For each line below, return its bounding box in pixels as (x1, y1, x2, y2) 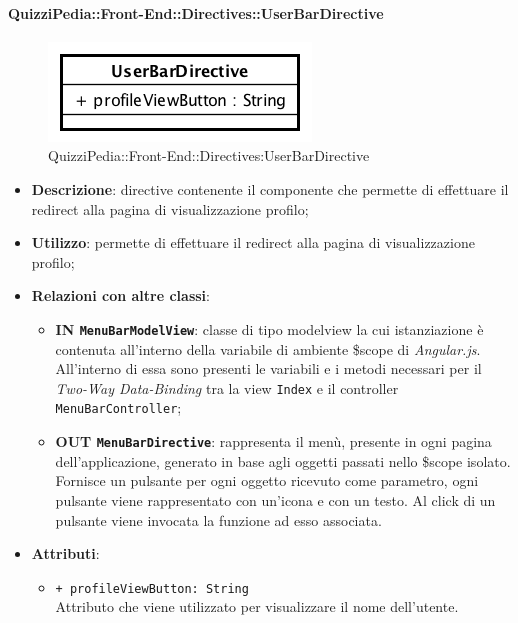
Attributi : (31, 543, 100, 564)
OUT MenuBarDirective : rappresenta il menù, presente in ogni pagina (55, 431, 492, 452)
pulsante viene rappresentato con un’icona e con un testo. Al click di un (55, 489, 496, 510)
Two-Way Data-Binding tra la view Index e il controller (55, 377, 399, 398)
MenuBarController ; (55, 397, 182, 418)
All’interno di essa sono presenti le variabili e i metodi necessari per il (55, 358, 482, 379)
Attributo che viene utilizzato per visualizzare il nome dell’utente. (55, 596, 459, 617)
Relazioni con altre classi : (31, 285, 210, 306)
